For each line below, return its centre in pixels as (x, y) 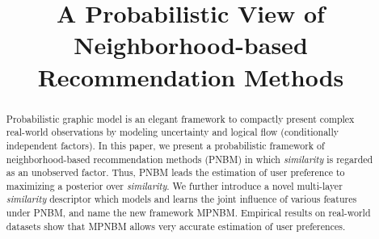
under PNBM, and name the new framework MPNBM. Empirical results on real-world (188, 213)
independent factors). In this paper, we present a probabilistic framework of (165, 145)
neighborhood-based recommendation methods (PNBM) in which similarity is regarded (189, 159)
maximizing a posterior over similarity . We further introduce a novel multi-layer (174, 185)
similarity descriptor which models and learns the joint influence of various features (181, 199)
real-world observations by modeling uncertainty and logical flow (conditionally (172, 132)
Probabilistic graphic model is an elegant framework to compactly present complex (180, 118)
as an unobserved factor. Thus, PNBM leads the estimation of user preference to (175, 172)
